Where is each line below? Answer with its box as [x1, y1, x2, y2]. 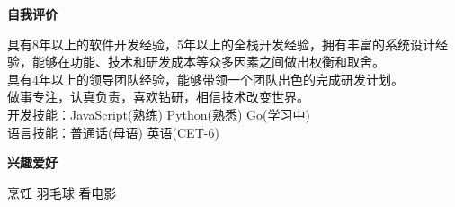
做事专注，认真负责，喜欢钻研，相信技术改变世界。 [7, 87, 309, 106]
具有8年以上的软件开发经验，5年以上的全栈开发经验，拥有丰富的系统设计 [7, 34, 435, 53]
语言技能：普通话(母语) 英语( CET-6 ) [7, 122, 219, 141]
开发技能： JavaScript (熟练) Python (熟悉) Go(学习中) [7, 104, 310, 123]
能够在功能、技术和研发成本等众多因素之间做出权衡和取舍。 [31, 52, 385, 71]
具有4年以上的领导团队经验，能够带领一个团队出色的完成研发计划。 [7, 69, 404, 88]
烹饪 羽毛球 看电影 [7, 183, 117, 202]
